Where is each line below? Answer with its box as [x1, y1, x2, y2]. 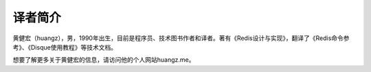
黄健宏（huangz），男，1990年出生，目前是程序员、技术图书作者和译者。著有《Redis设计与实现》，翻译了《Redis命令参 [12, 34, 350, 42]
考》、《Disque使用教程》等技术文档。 [12, 43, 117, 51]
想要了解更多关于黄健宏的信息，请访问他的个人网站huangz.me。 [12, 56, 195, 64]
